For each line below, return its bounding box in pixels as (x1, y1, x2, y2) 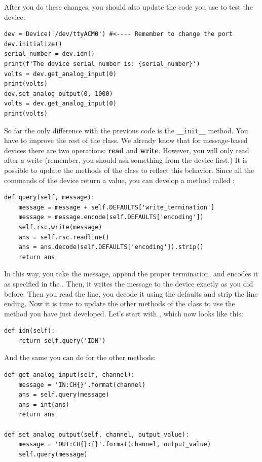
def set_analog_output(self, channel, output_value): (4, 431, 190, 438)
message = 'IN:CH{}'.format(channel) (18, 381, 146, 388)
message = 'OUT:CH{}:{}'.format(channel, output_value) (18, 441, 211, 448)
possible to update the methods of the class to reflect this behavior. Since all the (4, 164, 254, 175)
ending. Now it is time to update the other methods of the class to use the (4, 298, 235, 309)
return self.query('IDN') (18, 337, 106, 344)
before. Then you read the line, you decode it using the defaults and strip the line (4, 288, 258, 299)
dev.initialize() (4, 40, 62, 48)
